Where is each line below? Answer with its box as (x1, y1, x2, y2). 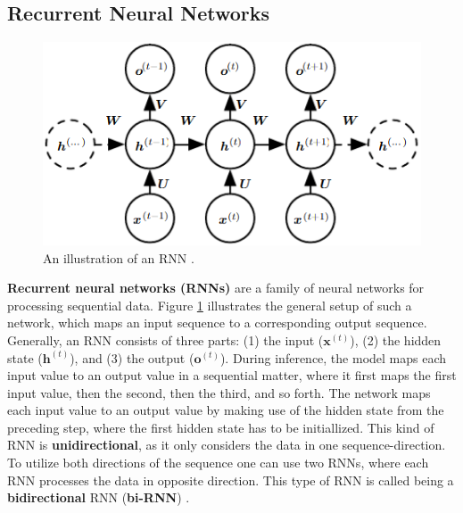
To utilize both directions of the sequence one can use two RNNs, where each (7, 453, 429, 472)
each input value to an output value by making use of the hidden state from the (7, 401, 444, 419)
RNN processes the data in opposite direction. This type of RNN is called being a (7, 470, 454, 489)
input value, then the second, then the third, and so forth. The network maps (7, 383, 431, 401)
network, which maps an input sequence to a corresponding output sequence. (7, 313, 427, 332)
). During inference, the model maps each (219, 348, 447, 367)
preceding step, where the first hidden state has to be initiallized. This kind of (7, 418, 434, 436)
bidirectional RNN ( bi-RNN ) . (7, 488, 190, 507)
